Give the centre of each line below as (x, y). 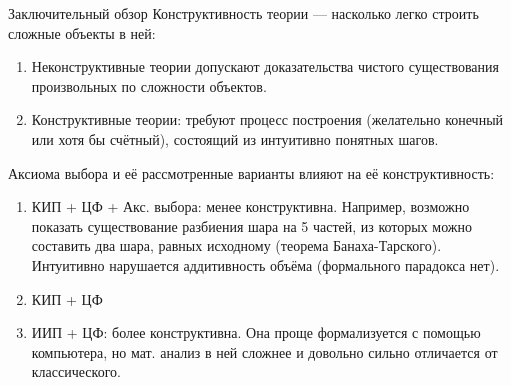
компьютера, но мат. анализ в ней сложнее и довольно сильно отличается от (264, 351)
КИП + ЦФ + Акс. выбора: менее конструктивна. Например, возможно (250, 206)
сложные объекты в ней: (82, 32)
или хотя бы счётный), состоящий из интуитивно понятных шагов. (235, 138)
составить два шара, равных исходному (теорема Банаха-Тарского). (236, 245)
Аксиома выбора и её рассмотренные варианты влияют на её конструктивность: (251, 172)
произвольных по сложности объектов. (149, 85)
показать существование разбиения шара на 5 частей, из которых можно (252, 225)
